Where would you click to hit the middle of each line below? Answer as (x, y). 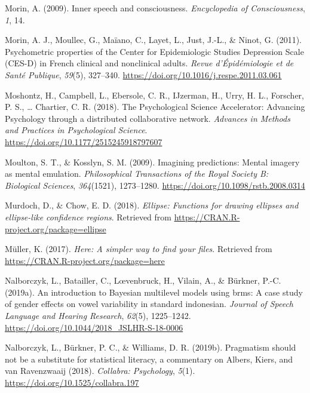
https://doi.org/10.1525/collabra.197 (72, 383)
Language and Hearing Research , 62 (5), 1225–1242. (98, 316)
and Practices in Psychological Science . (76, 130)
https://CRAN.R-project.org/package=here (85, 260)
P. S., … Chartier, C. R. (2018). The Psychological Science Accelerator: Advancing (155, 107)
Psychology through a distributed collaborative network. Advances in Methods (148, 118)
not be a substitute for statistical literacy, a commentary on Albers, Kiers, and (149, 359)
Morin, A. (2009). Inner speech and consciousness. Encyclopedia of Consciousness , (155, 8)
